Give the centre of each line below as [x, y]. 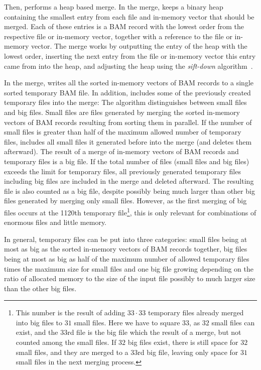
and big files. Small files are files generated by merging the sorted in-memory [122, 112]
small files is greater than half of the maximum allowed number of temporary [123, 132]
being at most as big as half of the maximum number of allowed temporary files [127, 258]
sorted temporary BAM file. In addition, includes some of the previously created [127, 92]
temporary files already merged [196, 313]
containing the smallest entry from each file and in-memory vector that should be [129, 16]
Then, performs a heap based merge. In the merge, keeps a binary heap [114, 7]
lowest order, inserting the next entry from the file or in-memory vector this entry [130, 55]
